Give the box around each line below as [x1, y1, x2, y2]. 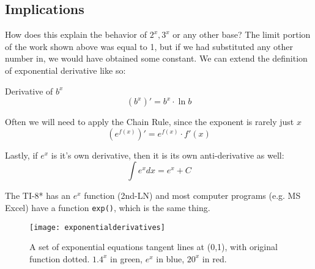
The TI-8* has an [5, 189, 71, 202]
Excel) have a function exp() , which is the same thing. [5, 201, 210, 213]
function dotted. [29, 252, 90, 265]
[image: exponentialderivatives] [29, 223, 165, 232]
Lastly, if [5, 148, 38, 161]
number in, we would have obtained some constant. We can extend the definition [5, 52, 308, 65]
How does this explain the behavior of [5, 28, 147, 41]
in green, [110, 252, 143, 265]
